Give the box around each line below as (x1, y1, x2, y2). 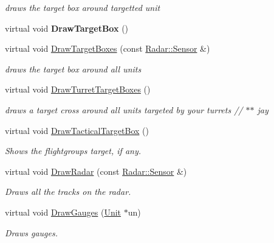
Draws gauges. (5, 226, 58, 239)
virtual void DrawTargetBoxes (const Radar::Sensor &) (5, 42, 210, 55)
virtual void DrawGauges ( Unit (5, 205, 122, 218)
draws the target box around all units (5, 62, 142, 75)
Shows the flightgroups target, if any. (5, 144, 141, 157)
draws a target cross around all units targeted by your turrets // (5, 103, 243, 116)
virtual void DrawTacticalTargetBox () (5, 124, 149, 136)
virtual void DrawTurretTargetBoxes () (5, 83, 151, 96)
